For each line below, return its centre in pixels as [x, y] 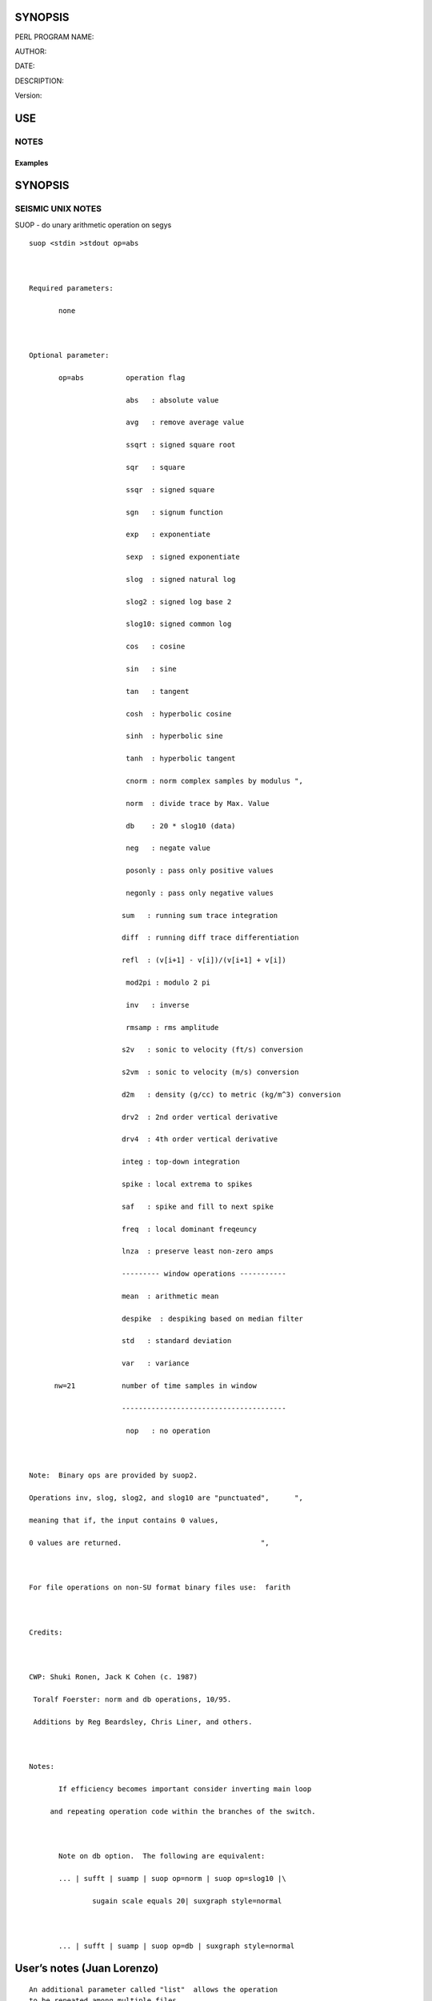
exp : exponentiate [168, 535]
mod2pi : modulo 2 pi [168, 982]
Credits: [46, 1632]
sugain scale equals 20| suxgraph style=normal [187, 1901]
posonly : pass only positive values [199, 871]
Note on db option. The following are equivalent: [162, 1856]
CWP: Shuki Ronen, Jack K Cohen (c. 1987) [114, 1677]
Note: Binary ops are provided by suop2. [114, 1476]
